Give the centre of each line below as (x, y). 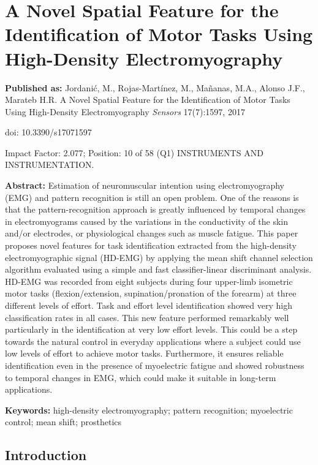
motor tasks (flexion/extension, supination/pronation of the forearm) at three (151, 293)
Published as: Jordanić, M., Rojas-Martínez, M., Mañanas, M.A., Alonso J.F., (155, 87)
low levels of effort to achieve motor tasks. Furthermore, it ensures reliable (144, 353)
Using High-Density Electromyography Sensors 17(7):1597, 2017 (125, 111)
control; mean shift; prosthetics (63, 422)
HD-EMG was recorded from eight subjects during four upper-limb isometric (149, 281)
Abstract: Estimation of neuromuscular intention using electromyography (145, 185)
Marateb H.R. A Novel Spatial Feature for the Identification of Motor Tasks (148, 100)
